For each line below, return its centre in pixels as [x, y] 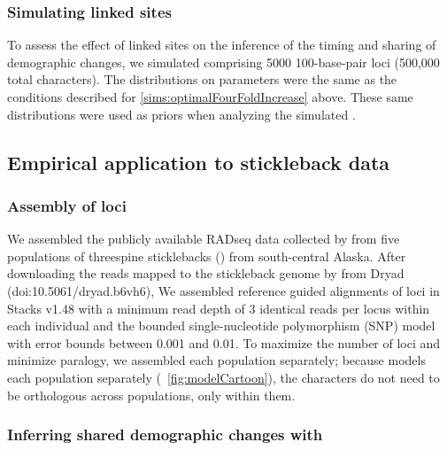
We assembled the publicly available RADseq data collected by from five [204, 239]
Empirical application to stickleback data [199, 162]
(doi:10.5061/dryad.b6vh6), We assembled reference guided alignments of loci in [223, 290]
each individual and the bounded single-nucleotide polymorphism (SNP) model [221, 326]
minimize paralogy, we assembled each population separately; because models [216, 360]
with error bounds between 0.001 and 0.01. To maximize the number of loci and [224, 342]
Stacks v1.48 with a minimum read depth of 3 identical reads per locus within [219, 308]
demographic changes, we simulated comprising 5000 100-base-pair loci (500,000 [223, 62]
